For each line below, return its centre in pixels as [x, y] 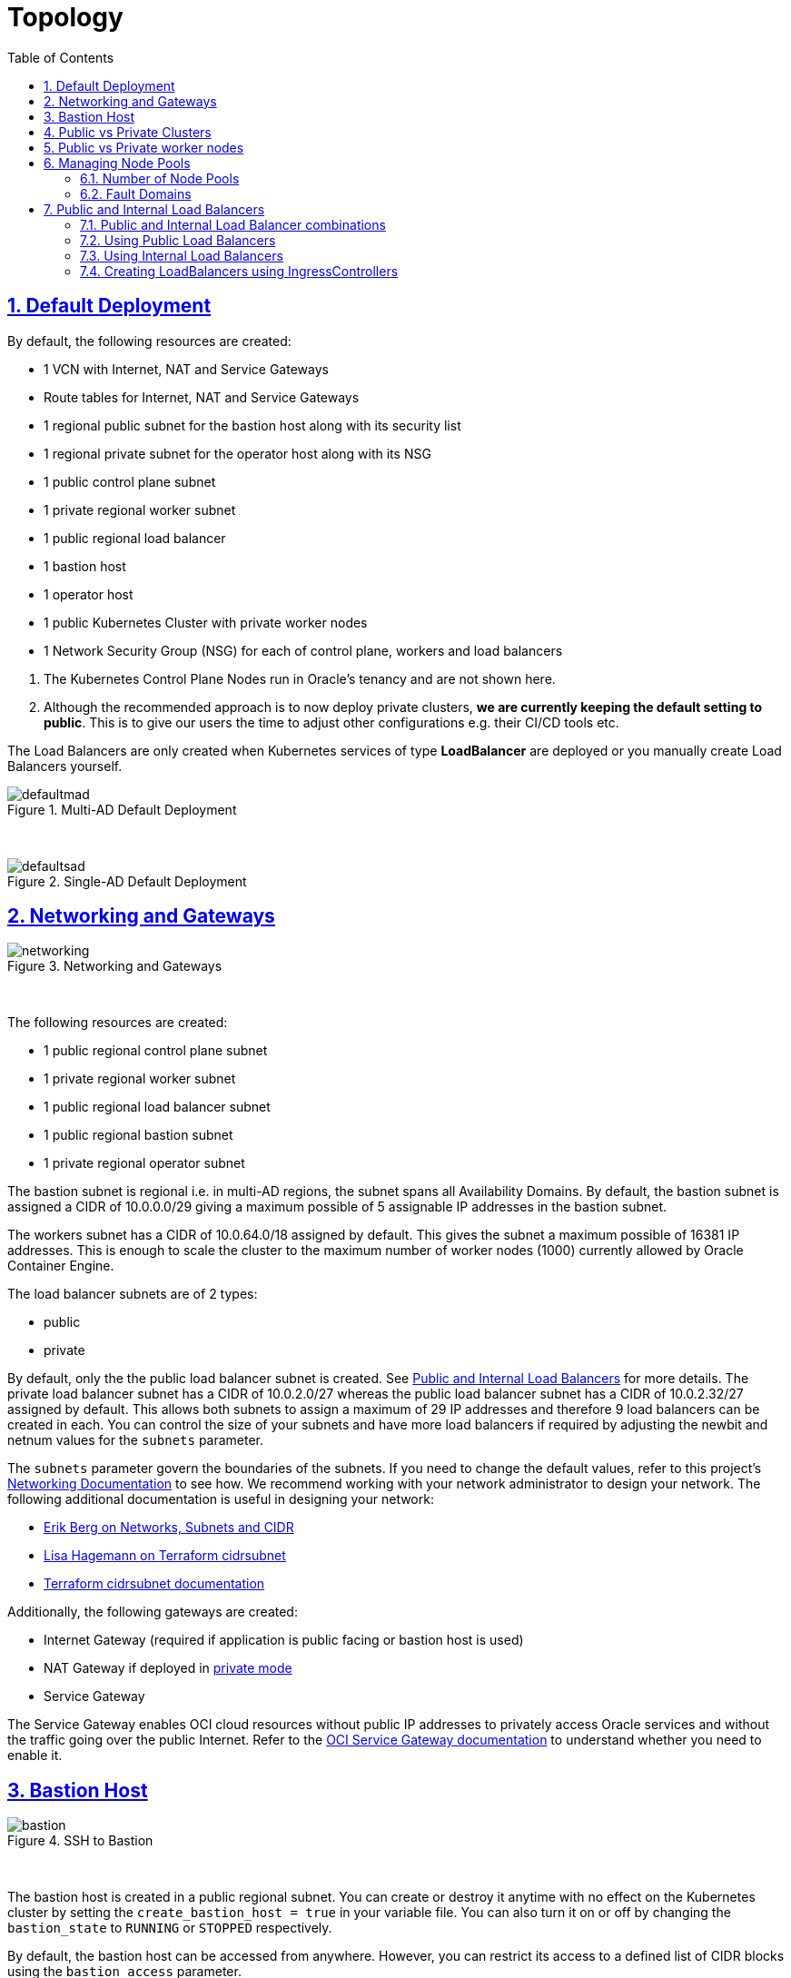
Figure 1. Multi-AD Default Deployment [122, 809]
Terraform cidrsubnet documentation [154, 1584]
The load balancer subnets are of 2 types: [133, 1294]
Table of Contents [61, 57]
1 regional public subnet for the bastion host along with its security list [252, 425]
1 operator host [89, 594]
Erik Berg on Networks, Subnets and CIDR [169, 1528]
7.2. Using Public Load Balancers [178, 240]
